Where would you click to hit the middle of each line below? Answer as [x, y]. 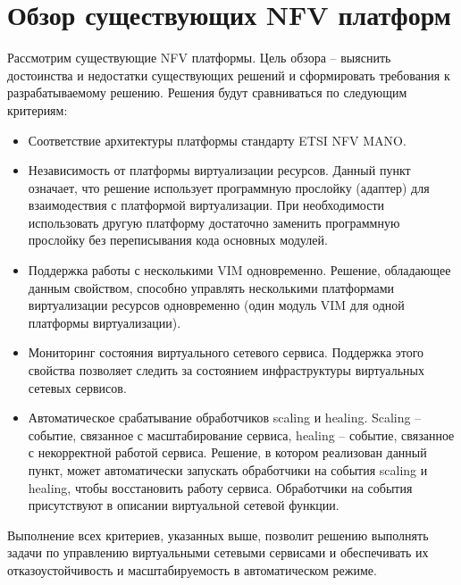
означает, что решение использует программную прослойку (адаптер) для [229, 187]
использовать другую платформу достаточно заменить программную [214, 222]
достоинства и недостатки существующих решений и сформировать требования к [229, 75]
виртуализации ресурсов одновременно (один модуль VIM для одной [216, 305]
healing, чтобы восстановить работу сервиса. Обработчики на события [220, 487]
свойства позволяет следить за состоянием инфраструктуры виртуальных [226, 370]
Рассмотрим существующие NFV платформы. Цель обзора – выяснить [199, 58]
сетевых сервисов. [77, 387]
